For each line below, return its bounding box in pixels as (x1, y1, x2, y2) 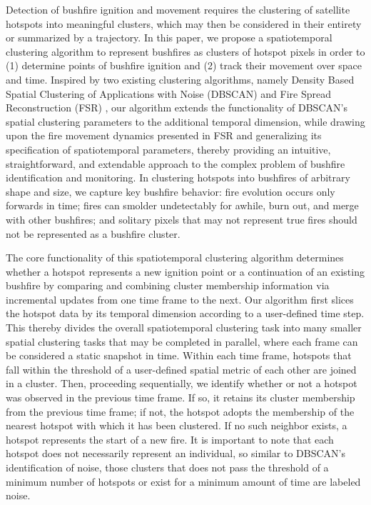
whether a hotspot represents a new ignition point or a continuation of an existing (6, 264, 365, 279)
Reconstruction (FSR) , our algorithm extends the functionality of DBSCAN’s (6, 100, 347, 115)
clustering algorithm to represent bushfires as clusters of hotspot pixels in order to (6, 44, 365, 59)
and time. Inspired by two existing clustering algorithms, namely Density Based (6, 71, 355, 86)
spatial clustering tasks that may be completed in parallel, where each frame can (6, 334, 358, 349)
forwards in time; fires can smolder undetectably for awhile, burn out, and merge (6, 198, 359, 213)
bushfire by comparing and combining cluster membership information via (6, 278, 330, 293)
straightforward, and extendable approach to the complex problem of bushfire (6, 156, 345, 171)
